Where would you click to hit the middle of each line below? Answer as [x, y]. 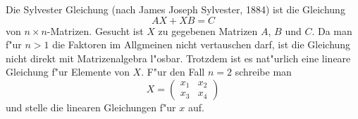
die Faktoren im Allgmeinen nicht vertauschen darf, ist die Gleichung [202, 44]
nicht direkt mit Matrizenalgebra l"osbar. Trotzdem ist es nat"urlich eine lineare [178, 58]
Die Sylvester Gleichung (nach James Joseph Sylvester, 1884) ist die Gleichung [175, 9]
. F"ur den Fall [173, 72]
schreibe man [263, 72]
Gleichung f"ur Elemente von [68, 72]
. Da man [332, 30]
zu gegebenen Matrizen [208, 30]
